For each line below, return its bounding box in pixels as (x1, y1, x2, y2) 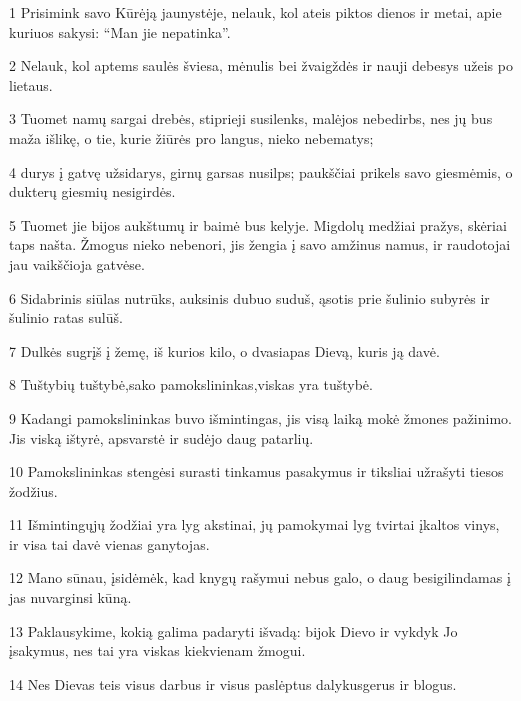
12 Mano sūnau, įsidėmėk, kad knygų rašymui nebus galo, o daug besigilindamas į (9, 567, 511, 588)
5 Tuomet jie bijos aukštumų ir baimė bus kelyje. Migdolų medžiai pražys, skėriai (9, 214, 507, 235)
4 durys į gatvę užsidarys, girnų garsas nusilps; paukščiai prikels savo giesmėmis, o (9, 161, 513, 182)
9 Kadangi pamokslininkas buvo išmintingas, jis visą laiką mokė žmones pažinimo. (9, 407, 512, 428)
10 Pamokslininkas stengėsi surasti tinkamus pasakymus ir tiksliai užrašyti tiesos (9, 461, 504, 482)
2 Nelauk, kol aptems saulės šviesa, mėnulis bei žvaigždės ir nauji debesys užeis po (9, 55, 513, 76)
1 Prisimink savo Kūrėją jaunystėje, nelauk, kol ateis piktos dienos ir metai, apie (9, 2, 502, 22)
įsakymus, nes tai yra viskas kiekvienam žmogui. (9, 640, 306, 661)
